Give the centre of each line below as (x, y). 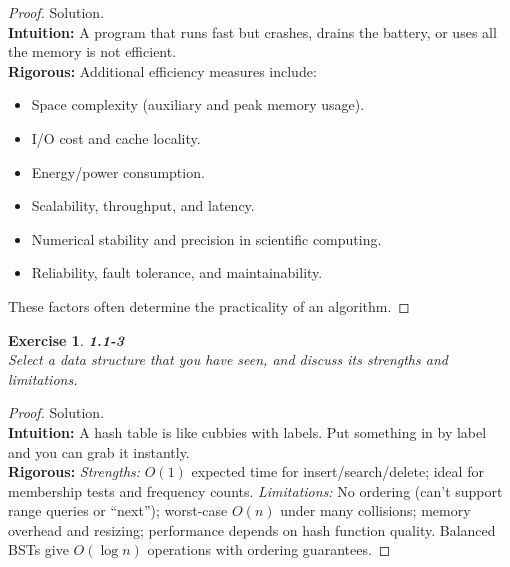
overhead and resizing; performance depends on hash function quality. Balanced (252, 529)
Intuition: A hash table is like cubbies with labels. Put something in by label (247, 431)
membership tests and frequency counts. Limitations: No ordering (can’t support (255, 490)
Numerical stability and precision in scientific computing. (206, 238)
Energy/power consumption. (118, 171)
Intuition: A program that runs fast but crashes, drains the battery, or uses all (252, 31)
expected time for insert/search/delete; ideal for (337, 471)
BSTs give (38, 549)
